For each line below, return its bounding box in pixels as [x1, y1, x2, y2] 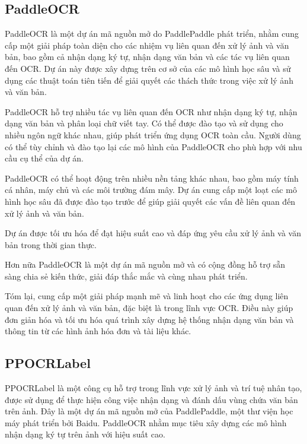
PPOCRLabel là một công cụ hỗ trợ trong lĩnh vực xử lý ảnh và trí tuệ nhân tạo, [5, 382, 302, 394]
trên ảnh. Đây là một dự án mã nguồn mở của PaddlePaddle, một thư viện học [5, 405, 293, 417]
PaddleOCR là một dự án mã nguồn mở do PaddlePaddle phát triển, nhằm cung [5, 27, 299, 40]
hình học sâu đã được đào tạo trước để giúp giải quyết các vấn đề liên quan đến [5, 195, 296, 207]
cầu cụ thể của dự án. [5, 152, 84, 164]
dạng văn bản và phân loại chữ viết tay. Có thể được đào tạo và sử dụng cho [5, 117, 283, 129]
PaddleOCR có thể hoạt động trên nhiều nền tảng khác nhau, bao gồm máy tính [5, 172, 299, 184]
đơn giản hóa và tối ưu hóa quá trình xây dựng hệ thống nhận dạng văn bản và [5, 313, 294, 325]
